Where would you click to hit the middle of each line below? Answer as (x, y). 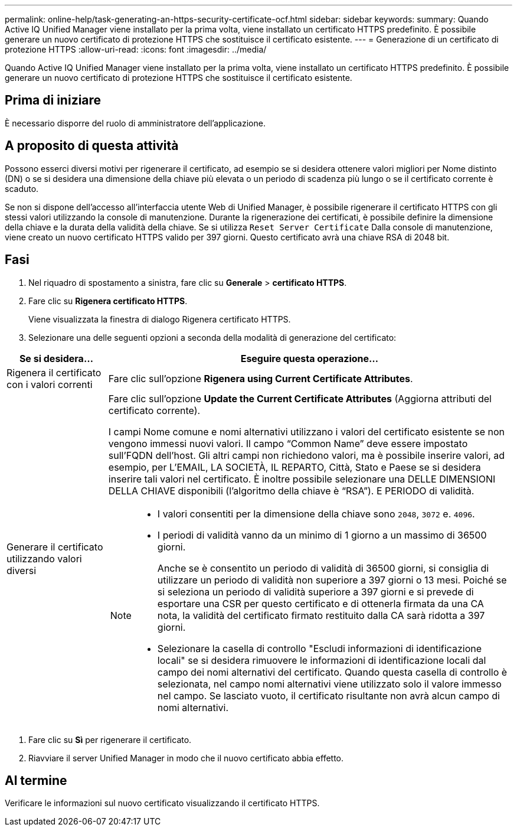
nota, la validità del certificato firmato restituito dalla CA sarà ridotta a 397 (321, 615)
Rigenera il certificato (54, 372)
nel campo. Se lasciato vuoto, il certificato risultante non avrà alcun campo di (328, 695)
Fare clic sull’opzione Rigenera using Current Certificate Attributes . (261, 378)
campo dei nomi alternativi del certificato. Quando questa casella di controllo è (332, 672)
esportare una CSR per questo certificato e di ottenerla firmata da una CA (320, 603)
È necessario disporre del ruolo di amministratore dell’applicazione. (135, 123)
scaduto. (22, 188)
